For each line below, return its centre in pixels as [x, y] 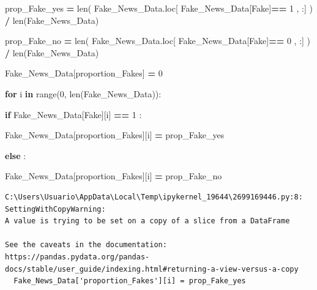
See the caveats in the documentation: [86, 245]
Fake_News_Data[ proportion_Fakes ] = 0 [84, 73]
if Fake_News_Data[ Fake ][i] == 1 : [73, 114]
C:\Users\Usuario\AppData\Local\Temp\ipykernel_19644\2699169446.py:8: [154, 197]
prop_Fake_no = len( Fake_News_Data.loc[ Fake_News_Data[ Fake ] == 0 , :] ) [158, 41]
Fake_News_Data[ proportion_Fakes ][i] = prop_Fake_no [114, 176]
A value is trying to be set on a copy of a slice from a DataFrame [147, 221]
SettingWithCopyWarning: [55, 209]
